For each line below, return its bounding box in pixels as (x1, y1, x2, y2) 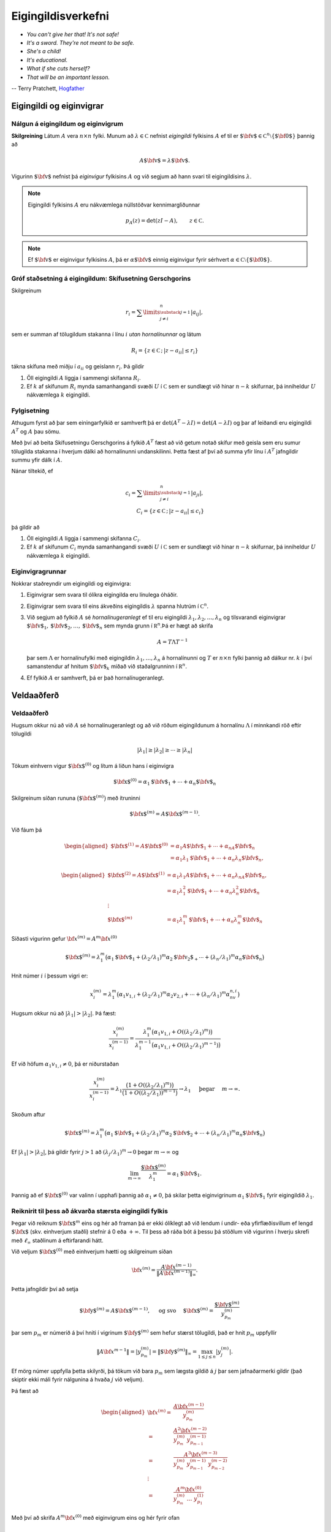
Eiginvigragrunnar (11, 567, 67, 575)
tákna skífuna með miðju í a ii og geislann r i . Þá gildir (11, 363, 145, 371)
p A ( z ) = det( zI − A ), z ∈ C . (125, 217, 205, 226)
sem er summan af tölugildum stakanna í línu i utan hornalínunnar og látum (11, 331, 202, 338)
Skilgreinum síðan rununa (11, 794, 76, 802)
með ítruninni (107, 794, 140, 802)
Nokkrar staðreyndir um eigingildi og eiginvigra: (11, 580, 132, 587)
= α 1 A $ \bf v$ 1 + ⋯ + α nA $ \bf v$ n (170, 843, 256, 851)
